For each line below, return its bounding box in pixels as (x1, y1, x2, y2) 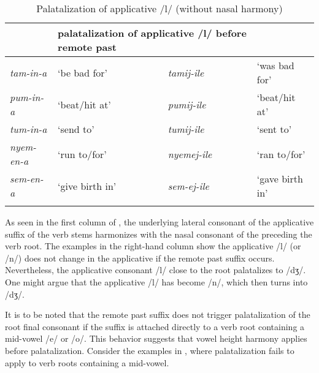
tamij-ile (167, 65, 204, 80)
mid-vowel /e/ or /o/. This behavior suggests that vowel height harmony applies (5, 332, 307, 345)
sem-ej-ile (167, 178, 209, 193)
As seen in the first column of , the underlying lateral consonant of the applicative (5, 216, 314, 228)
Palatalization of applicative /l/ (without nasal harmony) (36, 1, 283, 15)
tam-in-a (10, 65, 47, 80)
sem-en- (10, 171, 44, 186)
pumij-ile (167, 97, 206, 111)
